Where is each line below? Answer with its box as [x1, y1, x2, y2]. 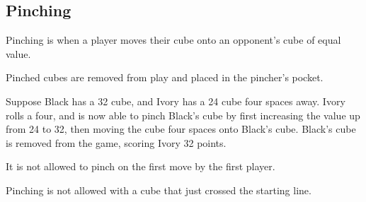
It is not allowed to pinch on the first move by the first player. [6, 159, 275, 174]
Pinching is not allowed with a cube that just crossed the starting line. [6, 182, 311, 197]
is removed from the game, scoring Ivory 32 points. [6, 135, 227, 150]
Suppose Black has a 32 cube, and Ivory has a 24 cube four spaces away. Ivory [6, 93, 345, 108]
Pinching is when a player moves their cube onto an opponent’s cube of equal [6, 32, 341, 47]
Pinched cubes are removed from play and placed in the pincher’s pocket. [6, 70, 324, 85]
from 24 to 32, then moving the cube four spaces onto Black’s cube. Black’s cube [6, 121, 356, 136]
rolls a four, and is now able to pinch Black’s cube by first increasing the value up [6, 107, 360, 122]
